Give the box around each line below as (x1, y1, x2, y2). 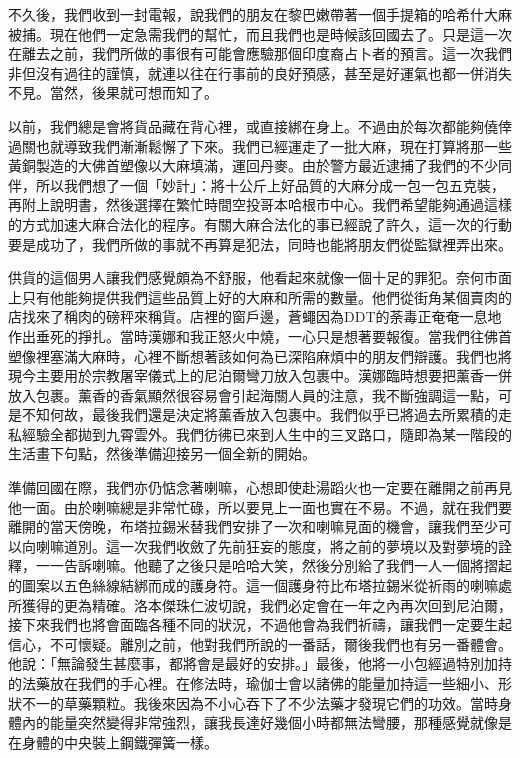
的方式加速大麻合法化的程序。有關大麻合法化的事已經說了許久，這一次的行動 (8, 213, 512, 234)
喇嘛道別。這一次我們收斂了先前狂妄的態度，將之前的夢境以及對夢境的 (35, 535, 498, 556)
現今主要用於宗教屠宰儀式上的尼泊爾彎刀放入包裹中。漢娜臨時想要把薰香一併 (8, 365, 512, 386)
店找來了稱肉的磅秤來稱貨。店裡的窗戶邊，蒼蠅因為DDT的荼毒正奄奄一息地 (8, 306, 502, 327)
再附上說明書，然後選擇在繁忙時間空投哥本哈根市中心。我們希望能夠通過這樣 (8, 194, 512, 215)
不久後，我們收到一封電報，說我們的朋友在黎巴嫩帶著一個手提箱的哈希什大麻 (8, 4, 512, 24)
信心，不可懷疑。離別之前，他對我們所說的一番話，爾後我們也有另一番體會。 (8, 633, 512, 654)
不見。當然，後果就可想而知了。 (8, 82, 218, 103)
